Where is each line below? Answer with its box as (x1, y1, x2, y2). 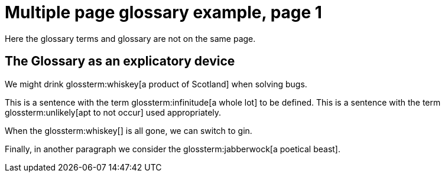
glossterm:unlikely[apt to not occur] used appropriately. (5, 107, 222, 117)
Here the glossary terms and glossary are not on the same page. (5, 33, 256, 44)
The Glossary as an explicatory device (5, 54, 235, 69)
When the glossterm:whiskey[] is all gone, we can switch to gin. (5, 125, 252, 136)
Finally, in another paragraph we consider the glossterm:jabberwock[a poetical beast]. (5, 143, 341, 154)
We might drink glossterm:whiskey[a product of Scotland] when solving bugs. (5, 78, 307, 89)
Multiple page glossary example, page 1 (5, 2, 322, 22)
